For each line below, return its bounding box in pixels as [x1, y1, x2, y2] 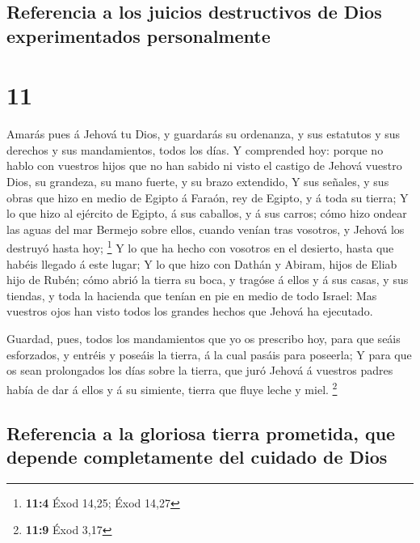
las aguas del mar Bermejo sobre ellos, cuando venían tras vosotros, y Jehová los [6, 220, 405, 237]
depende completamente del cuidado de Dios [6, 443, 388, 469]
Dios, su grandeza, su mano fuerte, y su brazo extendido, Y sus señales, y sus [6, 173, 389, 190]
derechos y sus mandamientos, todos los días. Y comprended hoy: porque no [6, 141, 384, 158]
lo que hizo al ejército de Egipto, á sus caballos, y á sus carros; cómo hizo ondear [6, 205, 407, 222]
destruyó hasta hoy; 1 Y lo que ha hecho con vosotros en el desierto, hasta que [6, 237, 394, 257]
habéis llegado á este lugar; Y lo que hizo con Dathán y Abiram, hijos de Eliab [6, 255, 397, 272]
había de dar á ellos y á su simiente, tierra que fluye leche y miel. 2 [6, 378, 338, 397]
